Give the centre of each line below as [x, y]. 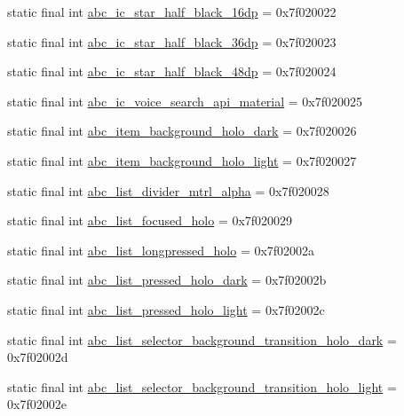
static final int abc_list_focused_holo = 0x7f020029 [150, 220]
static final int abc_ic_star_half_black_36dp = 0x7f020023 [172, 41]
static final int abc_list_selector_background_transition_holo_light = [202, 386]
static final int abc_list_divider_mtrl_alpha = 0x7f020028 [168, 190]
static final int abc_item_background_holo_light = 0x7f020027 [182, 160]
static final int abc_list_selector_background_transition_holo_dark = [202, 339]
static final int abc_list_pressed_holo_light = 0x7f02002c [166, 309]
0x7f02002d [38, 357]
